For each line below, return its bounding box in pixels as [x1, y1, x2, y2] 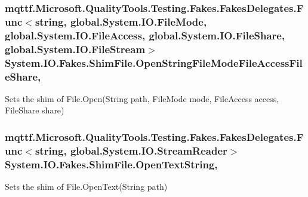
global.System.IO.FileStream [5, 41, 146, 56]
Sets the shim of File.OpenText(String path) [5, 180, 168, 193]
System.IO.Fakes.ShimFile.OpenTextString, [5, 156, 218, 171]
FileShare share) [5, 104, 64, 116]
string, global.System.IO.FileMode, [35, 14, 207, 29]
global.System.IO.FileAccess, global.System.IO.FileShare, [5, 27, 285, 42]
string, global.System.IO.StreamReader [35, 143, 227, 158]
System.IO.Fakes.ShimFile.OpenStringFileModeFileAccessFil [5, 55, 303, 70]
